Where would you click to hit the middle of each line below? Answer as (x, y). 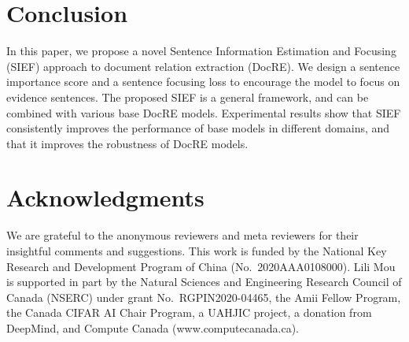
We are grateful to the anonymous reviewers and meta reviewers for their (182, 235)
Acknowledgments (105, 197)
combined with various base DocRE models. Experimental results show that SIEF (204, 112)
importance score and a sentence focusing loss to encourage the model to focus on (203, 82)
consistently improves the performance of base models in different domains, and (198, 128)
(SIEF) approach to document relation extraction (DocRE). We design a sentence (203, 66)
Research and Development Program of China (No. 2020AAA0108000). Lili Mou (201, 266)
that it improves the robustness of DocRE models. (127, 143)
